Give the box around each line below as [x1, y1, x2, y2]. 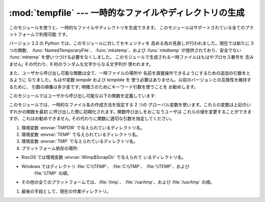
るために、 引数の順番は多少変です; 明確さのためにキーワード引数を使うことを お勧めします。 [9, 84, 199, 89]
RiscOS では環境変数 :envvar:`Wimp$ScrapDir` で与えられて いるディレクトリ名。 [21, 154, 186, 160]
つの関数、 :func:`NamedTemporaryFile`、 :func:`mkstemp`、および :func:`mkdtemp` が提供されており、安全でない [9, 47, 241, 53]
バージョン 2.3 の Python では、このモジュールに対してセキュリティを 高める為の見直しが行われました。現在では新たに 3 [9, 40, 254, 46]
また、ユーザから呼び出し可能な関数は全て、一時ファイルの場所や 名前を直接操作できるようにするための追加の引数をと [9, 70, 251, 76]
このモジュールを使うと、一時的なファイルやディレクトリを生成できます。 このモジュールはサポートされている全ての [9, 25, 245, 30]
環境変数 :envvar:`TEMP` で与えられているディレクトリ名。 [21, 132, 141, 138]
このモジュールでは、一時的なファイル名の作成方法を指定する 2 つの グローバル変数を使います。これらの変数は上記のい [9, 102, 251, 108]
